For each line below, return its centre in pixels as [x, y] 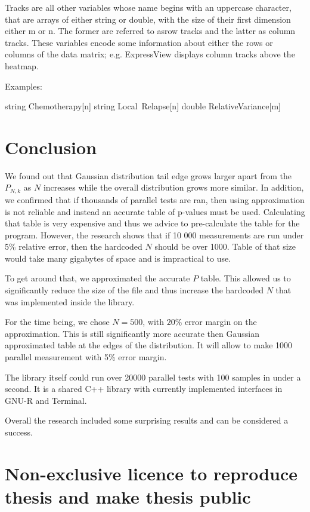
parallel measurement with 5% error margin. [86, 357]
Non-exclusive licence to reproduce [151, 473]
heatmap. [22, 65]
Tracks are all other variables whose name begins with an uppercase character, [148, 7]
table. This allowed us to [246, 278]
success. [19, 432]
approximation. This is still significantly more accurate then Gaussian [132, 333]
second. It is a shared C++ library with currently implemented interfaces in [144, 389]
